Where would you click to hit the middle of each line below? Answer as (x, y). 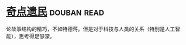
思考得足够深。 (37, 36)
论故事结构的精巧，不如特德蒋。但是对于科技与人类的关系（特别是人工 (91, 29)
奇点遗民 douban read (55, 12)
